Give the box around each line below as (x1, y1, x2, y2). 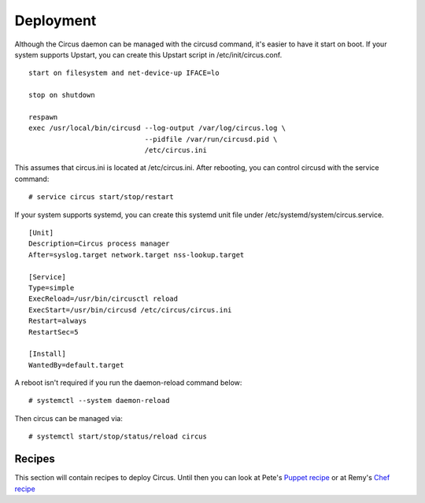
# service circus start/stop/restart (28, 193, 175, 202)
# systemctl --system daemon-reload (28, 396, 170, 405)
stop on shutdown (28, 91, 95, 100)
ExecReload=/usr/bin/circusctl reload (28, 294, 179, 303)
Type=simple (28, 283, 75, 292)
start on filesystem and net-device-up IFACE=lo (28, 68, 220, 78)
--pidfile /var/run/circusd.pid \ (144, 135, 278, 143)
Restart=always (28, 316, 87, 326)
